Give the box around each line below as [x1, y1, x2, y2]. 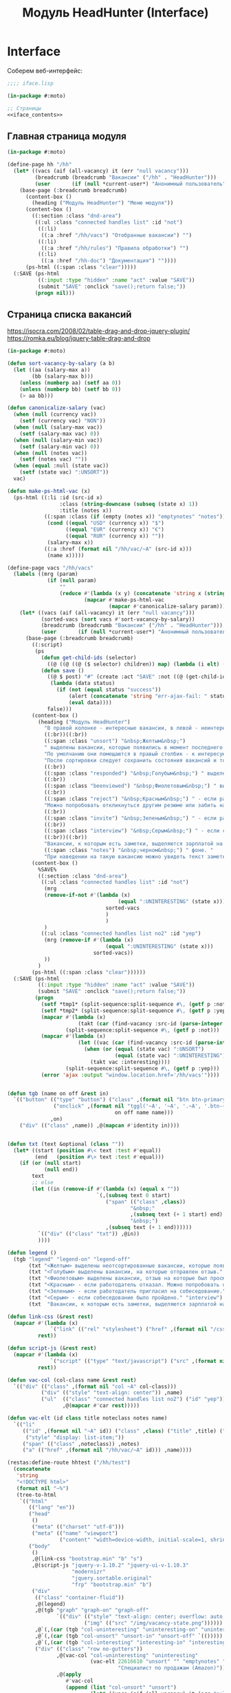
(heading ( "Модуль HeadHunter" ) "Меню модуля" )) [32, 200, 174, 206]
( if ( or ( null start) [19, 1160, 81, 1167]
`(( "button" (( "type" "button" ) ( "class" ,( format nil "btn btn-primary [13, 1096, 226, 1103]
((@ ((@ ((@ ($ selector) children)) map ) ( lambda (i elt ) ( [47, 661, 226, 668]
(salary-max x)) [47, 539, 94, 546]
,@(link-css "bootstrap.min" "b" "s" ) [32, 1556, 143, 1563]
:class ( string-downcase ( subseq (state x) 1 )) [59, 501, 198, 507]
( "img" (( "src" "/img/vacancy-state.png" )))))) [83, 1620, 223, 1627]
